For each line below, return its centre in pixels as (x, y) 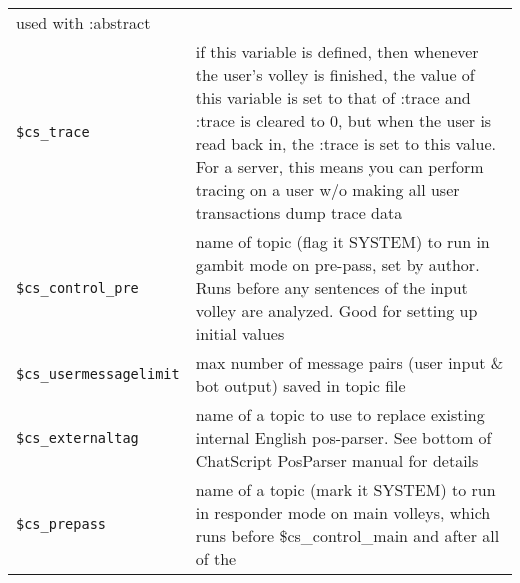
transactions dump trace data (299, 212)
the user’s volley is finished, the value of (335, 74)
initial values (240, 333)
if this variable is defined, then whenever (337, 51)
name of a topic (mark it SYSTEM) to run (345, 489)
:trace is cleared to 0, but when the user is (343, 120)
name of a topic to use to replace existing (340, 414)
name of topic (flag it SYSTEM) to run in (342, 241)
